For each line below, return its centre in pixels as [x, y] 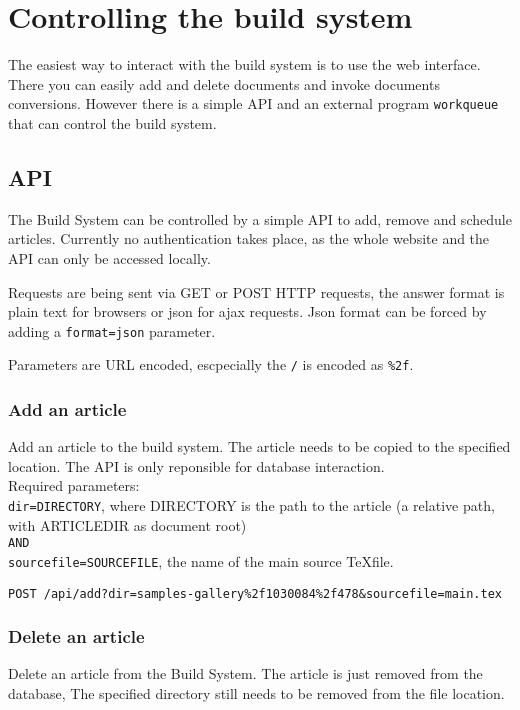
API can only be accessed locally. [109, 257]
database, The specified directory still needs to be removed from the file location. [256, 693]
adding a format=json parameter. [112, 330]
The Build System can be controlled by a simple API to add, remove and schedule [260, 218]
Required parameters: [74, 485]
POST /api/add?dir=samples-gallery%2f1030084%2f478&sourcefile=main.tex [255, 593]
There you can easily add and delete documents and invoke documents [224, 83]
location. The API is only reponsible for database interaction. [196, 465]
